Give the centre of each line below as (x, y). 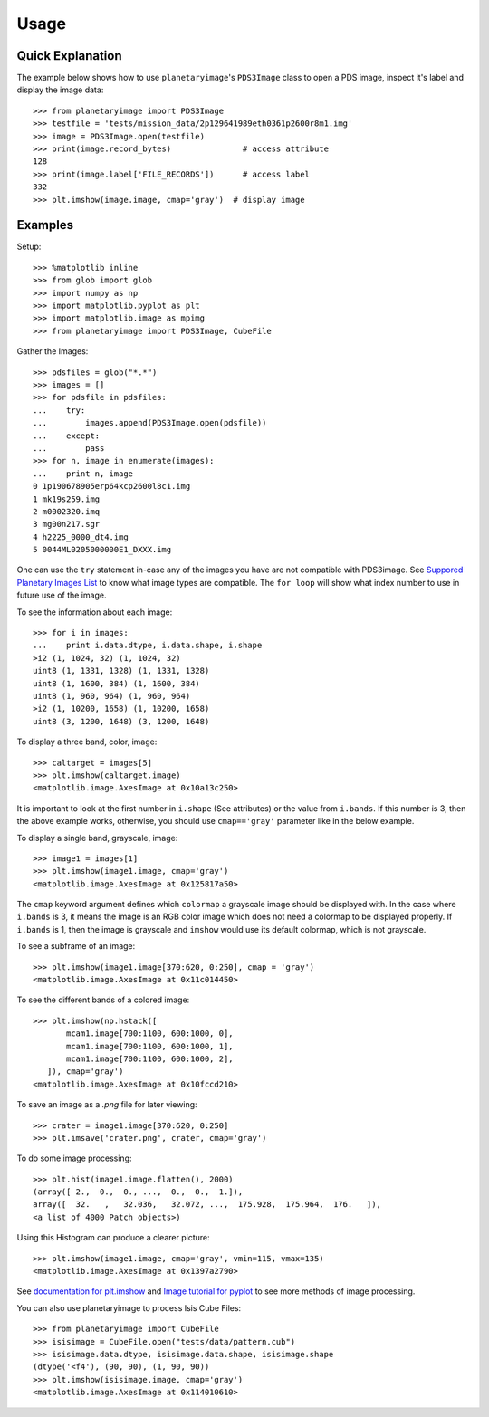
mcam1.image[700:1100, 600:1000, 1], (150, 1046)
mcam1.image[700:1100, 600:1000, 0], (150, 1034)
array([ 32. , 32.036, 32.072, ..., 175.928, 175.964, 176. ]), (207, 1205)
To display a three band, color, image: (87, 742)
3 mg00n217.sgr (67, 524)
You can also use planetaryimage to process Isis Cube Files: (129, 1307)
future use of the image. (62, 595)
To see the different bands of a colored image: (103, 1000)
